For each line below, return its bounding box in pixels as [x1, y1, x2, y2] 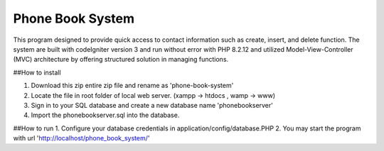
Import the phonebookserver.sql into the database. [31, 111, 180, 120]
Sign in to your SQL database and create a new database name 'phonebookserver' [31, 101, 274, 109]
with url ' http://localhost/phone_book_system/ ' [13, 134, 150, 142]
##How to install [13, 68, 61, 77]
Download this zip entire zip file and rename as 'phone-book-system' [31, 82, 234, 90]
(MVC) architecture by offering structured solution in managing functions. [13, 55, 229, 64]
